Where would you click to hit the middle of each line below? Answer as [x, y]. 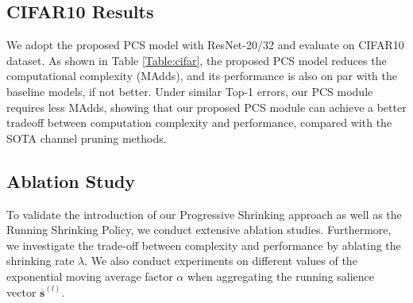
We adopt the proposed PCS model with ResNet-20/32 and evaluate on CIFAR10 [205, 45]
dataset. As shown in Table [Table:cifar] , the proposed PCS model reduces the [197, 60]
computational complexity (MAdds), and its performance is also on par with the [202, 76]
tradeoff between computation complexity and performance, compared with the [199, 123]
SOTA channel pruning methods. [87, 138]
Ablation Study [71, 180]
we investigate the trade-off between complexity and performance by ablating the [204, 245]
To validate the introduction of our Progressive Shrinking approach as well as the [204, 214]
